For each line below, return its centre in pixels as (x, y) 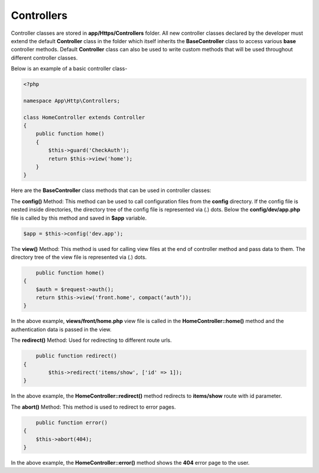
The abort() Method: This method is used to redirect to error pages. (93, 407)
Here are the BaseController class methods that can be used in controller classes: (111, 190)
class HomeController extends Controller (84, 117)
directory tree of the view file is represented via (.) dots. (79, 257)
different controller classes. (44, 58)
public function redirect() (77, 356)
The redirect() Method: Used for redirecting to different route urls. (92, 340)
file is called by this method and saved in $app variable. (79, 218)
